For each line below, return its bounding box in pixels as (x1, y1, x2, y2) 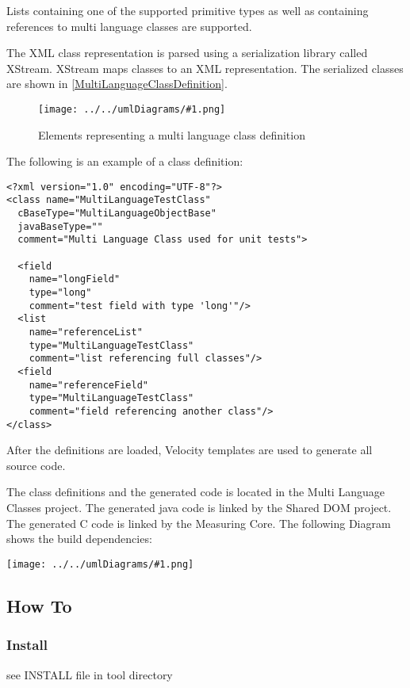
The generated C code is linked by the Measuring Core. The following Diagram (6, 514, 391, 531)
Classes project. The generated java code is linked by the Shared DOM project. (6, 499, 392, 516)
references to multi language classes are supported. (6, 17, 252, 34)
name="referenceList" (29, 327, 143, 338)
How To (6, 593, 72, 617)
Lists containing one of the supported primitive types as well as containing (6, 2, 369, 18)
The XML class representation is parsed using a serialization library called (6, 44, 368, 61)
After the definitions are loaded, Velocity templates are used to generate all (6, 441, 373, 458)
